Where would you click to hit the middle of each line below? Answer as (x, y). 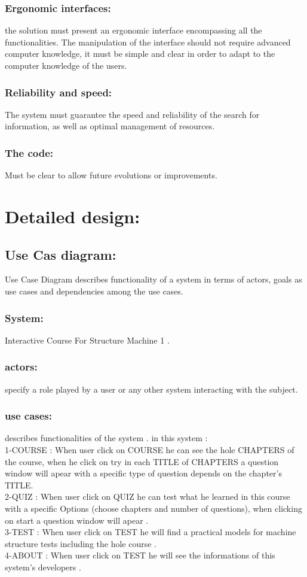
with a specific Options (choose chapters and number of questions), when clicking (153, 508)
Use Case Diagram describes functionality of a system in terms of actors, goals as (153, 279)
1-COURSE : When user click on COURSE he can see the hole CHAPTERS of (150, 450)
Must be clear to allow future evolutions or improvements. (111, 175)
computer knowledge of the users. (66, 65)
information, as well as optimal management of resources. (110, 126)
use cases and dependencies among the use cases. (94, 291)
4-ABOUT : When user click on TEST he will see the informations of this (140, 555)
